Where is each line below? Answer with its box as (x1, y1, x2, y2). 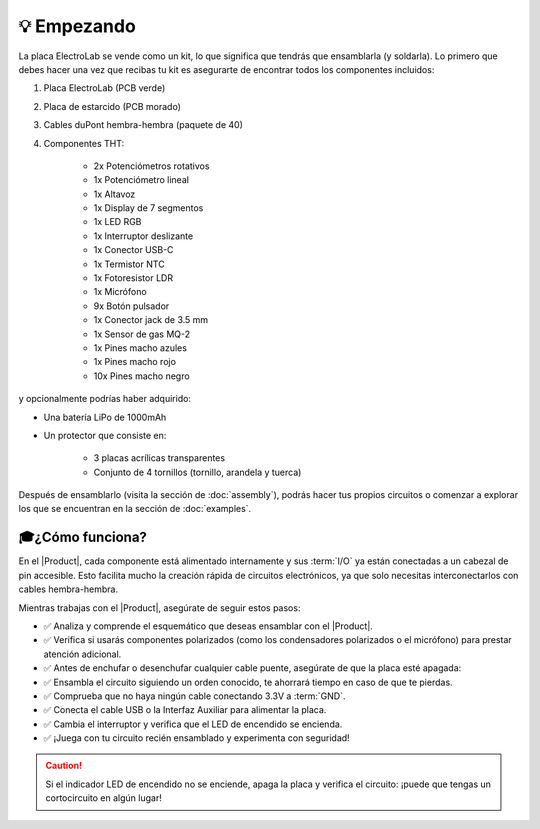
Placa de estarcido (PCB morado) (43, 100, 182, 112)
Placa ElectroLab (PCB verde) (43, 82, 166, 94)
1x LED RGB (93, 216, 142, 228)
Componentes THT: (43, 137, 125, 149)
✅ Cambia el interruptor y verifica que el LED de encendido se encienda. (43, 718, 343, 730)
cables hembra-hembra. (18, 583, 119, 595)
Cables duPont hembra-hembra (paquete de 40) (43, 119, 244, 131)
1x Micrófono (93, 286, 147, 298)
